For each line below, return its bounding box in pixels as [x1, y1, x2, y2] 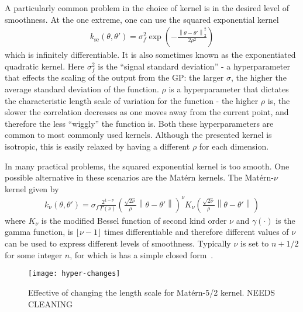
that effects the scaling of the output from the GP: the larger [5, 71, 224, 84]
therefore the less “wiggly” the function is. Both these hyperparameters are [5, 117, 274, 129]
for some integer [5, 248, 63, 261]
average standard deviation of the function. [5, 83, 159, 95]
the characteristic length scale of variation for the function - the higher [5, 94, 259, 106]
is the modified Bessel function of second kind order [41, 214, 227, 226]
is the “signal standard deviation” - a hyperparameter [98, 60, 290, 72]
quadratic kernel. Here [5, 60, 85, 72]
